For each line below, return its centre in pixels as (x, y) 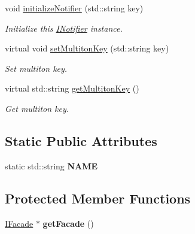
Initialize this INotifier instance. (64, 28)
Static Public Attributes (81, 140)
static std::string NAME (51, 165)
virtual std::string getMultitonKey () (72, 88)
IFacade (19, 223)
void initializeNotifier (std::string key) (74, 8)
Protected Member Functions (98, 198)
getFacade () (68, 223)
